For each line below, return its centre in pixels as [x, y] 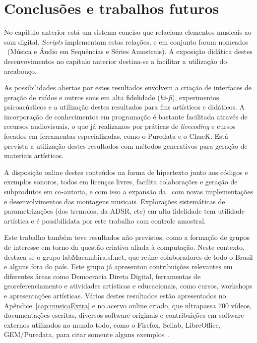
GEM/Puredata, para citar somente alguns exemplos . [87, 334]
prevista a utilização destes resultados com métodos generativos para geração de [126, 145]
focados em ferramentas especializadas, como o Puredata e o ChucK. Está [116, 136]
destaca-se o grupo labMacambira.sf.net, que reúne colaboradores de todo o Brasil [128, 257]
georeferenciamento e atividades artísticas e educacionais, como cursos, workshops [128, 286]
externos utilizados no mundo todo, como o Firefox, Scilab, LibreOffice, [112, 324]
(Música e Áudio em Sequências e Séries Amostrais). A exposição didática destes [130, 51]
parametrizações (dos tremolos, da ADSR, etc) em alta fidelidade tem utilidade [124, 211]
